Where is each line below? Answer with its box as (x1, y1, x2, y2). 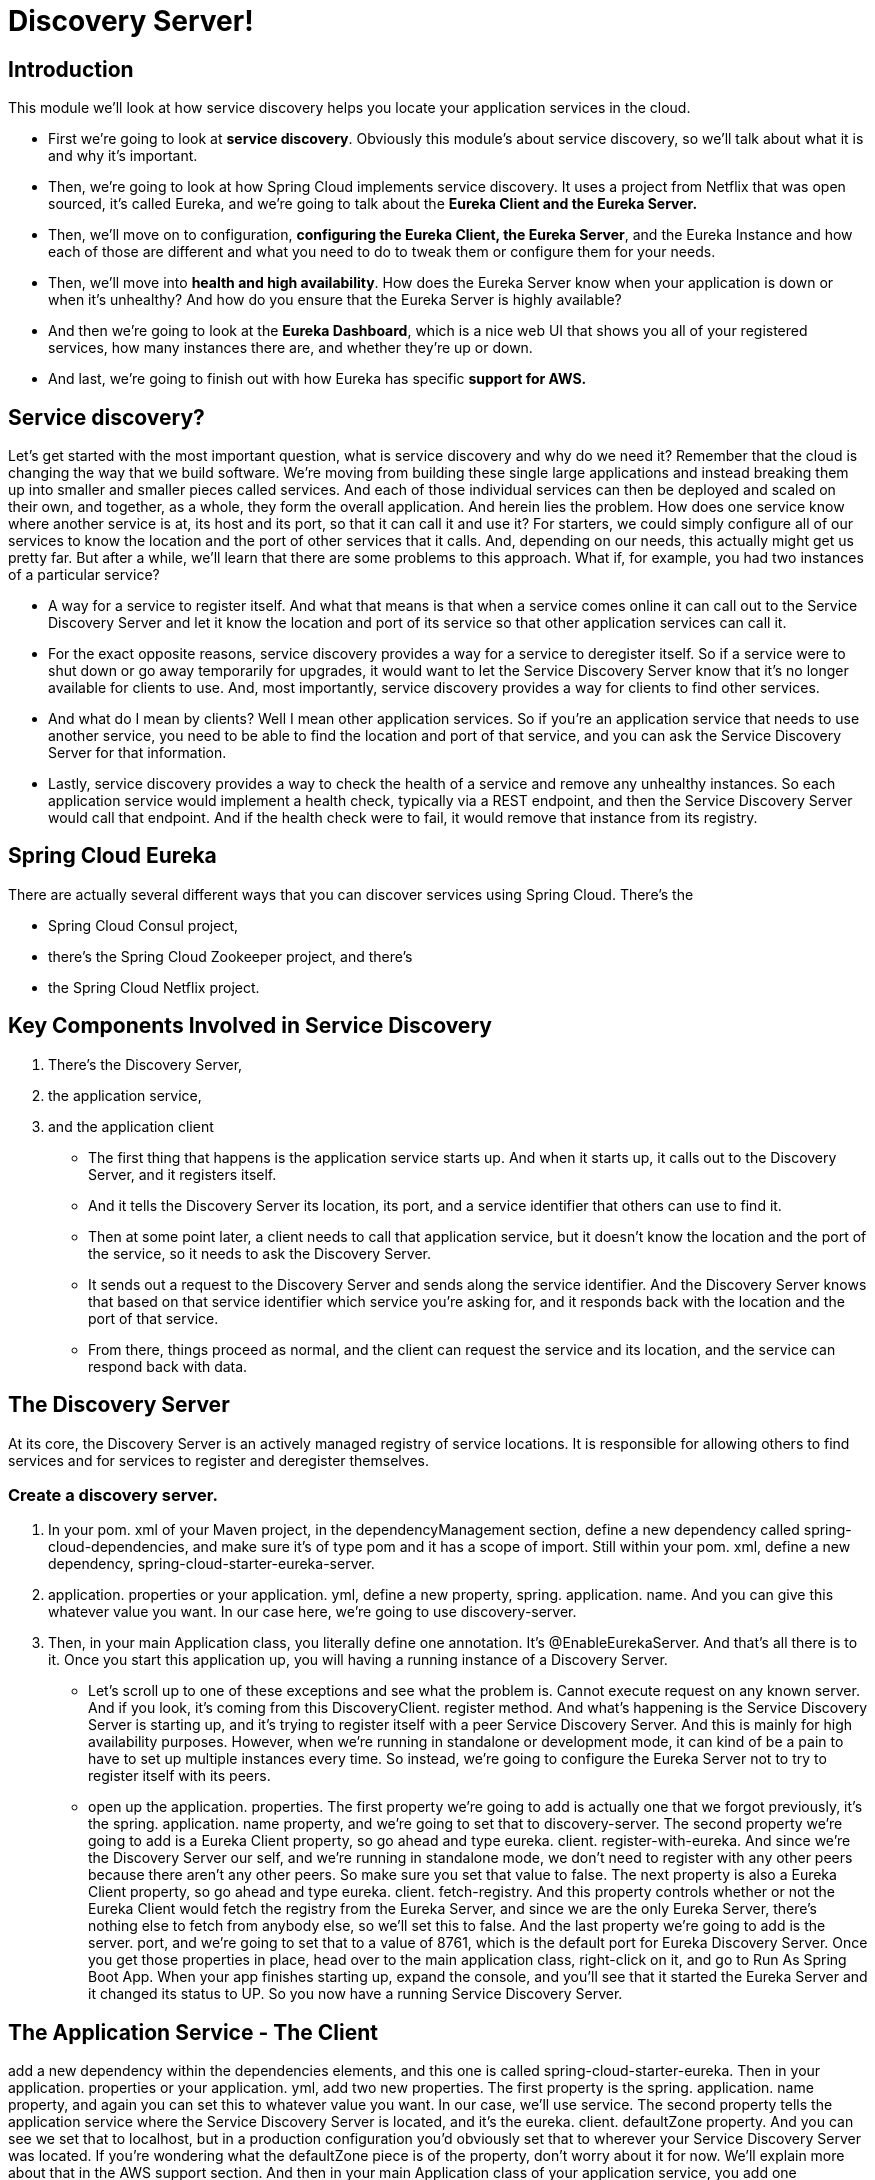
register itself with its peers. (88, 1767, 271, 1785)
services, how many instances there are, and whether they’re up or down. (48, 339, 533, 357)
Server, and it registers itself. (88, 1165, 277, 1183)
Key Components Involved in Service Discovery (8, 1013, 492, 1039)
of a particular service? (8, 566, 160, 584)
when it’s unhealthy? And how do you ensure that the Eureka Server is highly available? (48, 291, 622, 309)
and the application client (48, 1117, 214, 1135)
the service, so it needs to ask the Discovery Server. (88, 1244, 431, 1262)
